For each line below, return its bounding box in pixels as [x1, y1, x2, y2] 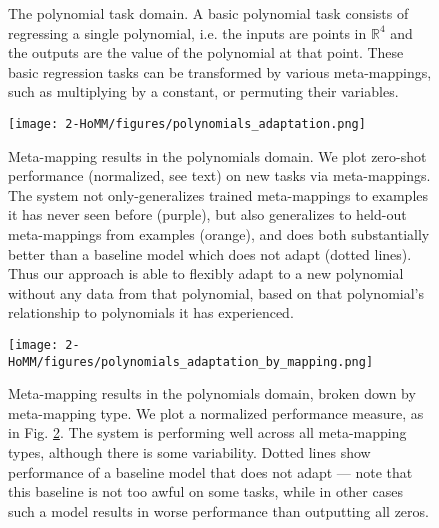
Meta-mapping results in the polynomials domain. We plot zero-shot [8, 145, 427, 166]
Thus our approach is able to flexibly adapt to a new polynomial [8, 263, 404, 284]
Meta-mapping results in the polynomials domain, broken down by [8, 383, 416, 404]
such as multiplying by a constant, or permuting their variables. [8, 81, 399, 102]
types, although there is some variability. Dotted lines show [8, 442, 371, 463]
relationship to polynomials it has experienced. [8, 302, 294, 323]
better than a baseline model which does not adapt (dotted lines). [8, 243, 412, 264]
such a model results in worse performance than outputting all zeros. [8, 500, 429, 521]
